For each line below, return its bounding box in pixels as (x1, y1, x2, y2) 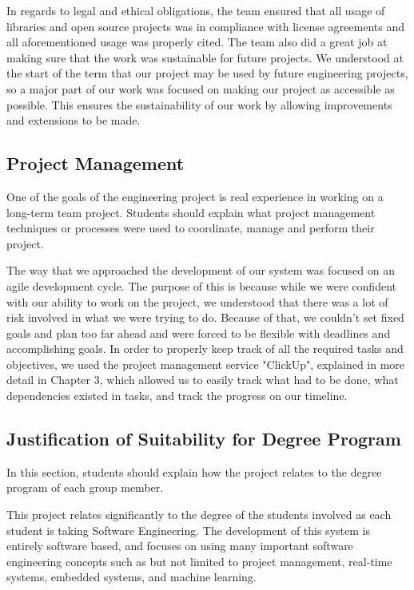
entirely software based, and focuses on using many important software (6, 537, 353, 554)
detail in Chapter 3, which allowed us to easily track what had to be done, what (6, 371, 399, 388)
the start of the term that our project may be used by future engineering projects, (6, 65, 408, 81)
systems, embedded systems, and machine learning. (6, 568, 257, 585)
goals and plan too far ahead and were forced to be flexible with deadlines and (6, 324, 391, 341)
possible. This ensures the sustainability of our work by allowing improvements (6, 96, 392, 113)
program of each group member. (6, 479, 164, 496)
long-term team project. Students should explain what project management (6, 204, 376, 220)
